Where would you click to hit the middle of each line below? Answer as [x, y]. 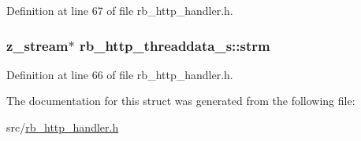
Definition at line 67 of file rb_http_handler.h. [120, 10]
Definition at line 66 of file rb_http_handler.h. [120, 74]
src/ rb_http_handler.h [63, 127]
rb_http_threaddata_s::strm [175, 45]
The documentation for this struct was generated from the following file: [181, 101]
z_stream [37, 45]
